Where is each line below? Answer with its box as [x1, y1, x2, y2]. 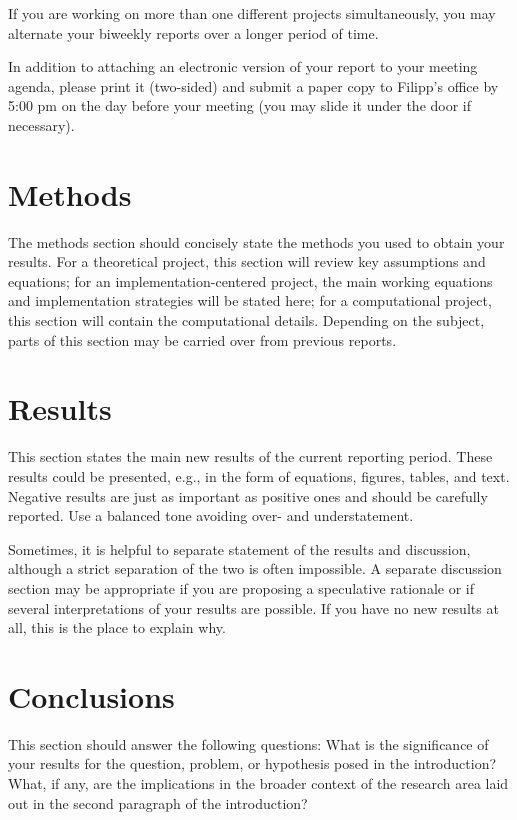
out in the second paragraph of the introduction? [8, 792, 308, 813]
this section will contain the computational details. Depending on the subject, [8, 310, 485, 331]
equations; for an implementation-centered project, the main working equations [8, 270, 493, 291]
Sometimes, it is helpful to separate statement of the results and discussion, [8, 538, 471, 559]
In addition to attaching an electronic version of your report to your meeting [8, 56, 478, 77]
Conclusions [8, 675, 175, 716]
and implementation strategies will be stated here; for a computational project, [8, 290, 492, 311]
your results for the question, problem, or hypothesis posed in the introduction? [8, 753, 497, 774]
